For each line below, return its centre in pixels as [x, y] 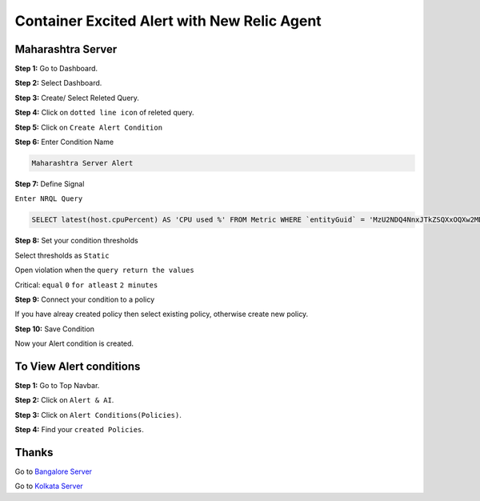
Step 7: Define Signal [50, 183]
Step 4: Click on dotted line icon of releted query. [104, 113]
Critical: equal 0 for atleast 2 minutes [86, 285]
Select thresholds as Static [62, 255]
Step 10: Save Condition [55, 329]
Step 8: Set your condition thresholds [77, 241]
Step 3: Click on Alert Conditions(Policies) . [98, 415]
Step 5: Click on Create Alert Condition [89, 127]
